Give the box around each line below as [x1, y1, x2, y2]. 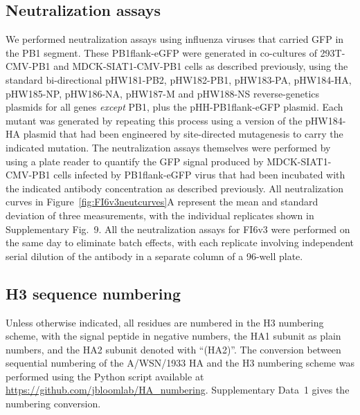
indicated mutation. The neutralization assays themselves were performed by [6, 140, 331, 154]
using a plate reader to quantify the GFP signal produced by [6, 154, 264, 168]
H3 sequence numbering [6, 282, 181, 304]
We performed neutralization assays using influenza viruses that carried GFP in [6, 32, 344, 46]
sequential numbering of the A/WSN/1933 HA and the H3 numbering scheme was [6, 356, 354, 370]
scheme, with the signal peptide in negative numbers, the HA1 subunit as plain [6, 329, 341, 343]
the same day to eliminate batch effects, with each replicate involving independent [6, 235, 354, 250]
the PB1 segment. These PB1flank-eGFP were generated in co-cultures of [6, 45, 317, 59]
